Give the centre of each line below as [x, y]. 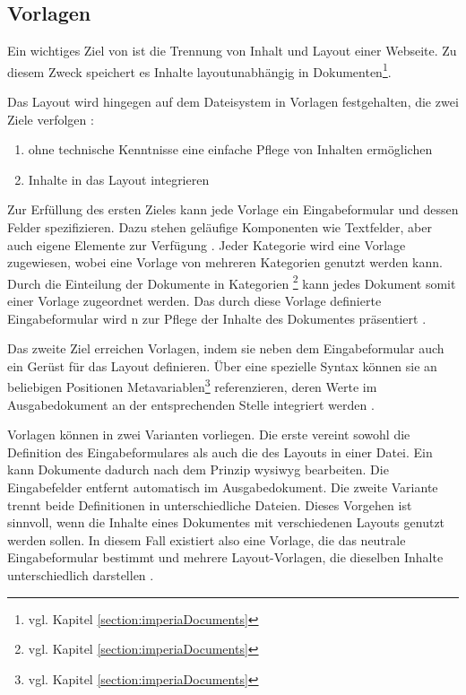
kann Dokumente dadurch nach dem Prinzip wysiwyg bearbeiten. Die [198, 469]
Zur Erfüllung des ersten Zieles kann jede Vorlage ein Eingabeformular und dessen [233, 209]
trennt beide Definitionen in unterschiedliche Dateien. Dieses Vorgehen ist [210, 504]
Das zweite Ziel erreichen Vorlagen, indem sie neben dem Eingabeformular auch [226, 348]
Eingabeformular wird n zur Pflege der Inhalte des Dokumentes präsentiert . [217, 318]
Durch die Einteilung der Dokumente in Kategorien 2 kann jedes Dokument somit [232, 282]
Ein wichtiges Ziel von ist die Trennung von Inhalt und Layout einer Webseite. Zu [232, 51]
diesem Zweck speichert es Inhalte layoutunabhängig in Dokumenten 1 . [199, 70]
